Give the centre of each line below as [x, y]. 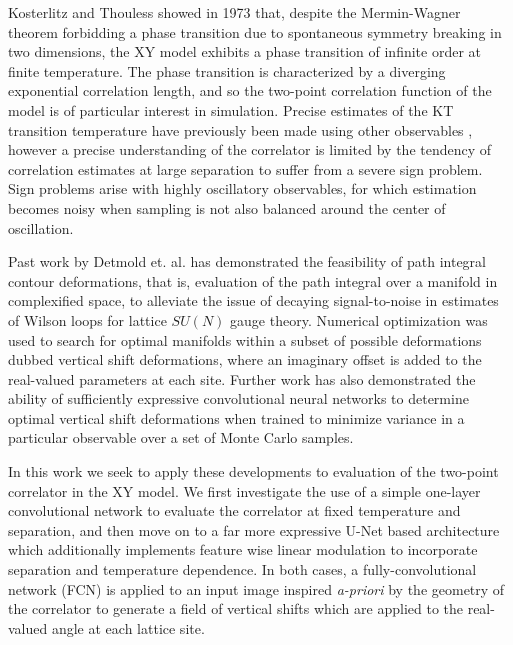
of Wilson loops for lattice [87, 319]
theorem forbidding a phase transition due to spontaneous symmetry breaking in [255, 31]
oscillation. [41, 227]
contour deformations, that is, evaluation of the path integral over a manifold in [253, 280]
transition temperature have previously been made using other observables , [240, 129]
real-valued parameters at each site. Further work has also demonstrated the [242, 378]
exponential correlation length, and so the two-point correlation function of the [250, 90]
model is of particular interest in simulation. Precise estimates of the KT [231, 109]
